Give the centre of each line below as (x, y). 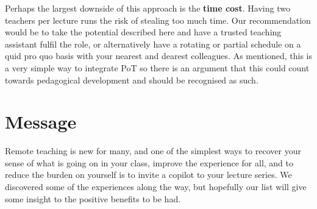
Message (41, 122)
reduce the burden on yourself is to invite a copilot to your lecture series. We (148, 175)
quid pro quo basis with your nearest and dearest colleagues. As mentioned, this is (158, 56)
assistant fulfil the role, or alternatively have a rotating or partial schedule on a (153, 44)
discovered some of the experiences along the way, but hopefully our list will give (156, 187)
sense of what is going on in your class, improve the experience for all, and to (149, 162)
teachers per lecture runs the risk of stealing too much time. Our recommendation (158, 20)
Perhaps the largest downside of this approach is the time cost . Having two (148, 8)
